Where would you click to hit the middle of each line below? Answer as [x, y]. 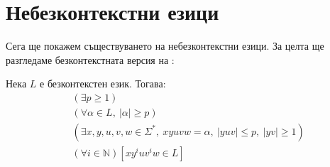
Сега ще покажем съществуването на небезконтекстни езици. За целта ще [165, 46]
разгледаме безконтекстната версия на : [90, 59]
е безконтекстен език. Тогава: [103, 83]
